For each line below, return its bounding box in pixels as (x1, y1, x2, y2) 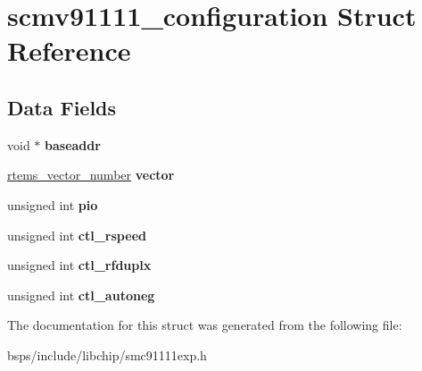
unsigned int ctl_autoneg (7, 285, 155, 304)
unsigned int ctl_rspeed (7, 225, 146, 244)
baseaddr (45, 135, 101, 154)
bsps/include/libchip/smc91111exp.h (7, 345, 207, 364)
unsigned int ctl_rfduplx (7, 256, 152, 274)
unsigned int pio (7, 195, 98, 214)
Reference (7, 32, 131, 69)
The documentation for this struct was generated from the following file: (7, 316, 402, 334)
